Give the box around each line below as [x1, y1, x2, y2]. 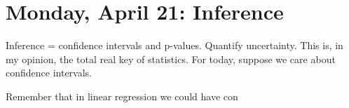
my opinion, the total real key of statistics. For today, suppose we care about [6, 51, 336, 66]
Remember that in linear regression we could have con [6, 88, 238, 103]
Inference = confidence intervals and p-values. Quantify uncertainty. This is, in [6, 38, 343, 53]
